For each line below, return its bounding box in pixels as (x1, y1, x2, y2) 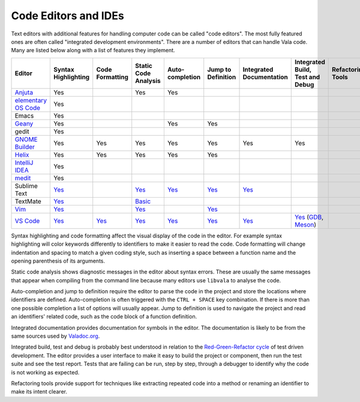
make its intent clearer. (11, 388, 67, 395)
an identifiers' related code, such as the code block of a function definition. (11, 313, 197, 320)
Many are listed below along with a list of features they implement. (11, 47, 175, 54)
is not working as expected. (11, 368, 80, 376)
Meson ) (295, 220, 317, 228)
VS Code (14, 216, 40, 225)
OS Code (14, 103, 41, 112)
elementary (14, 96, 47, 105)
